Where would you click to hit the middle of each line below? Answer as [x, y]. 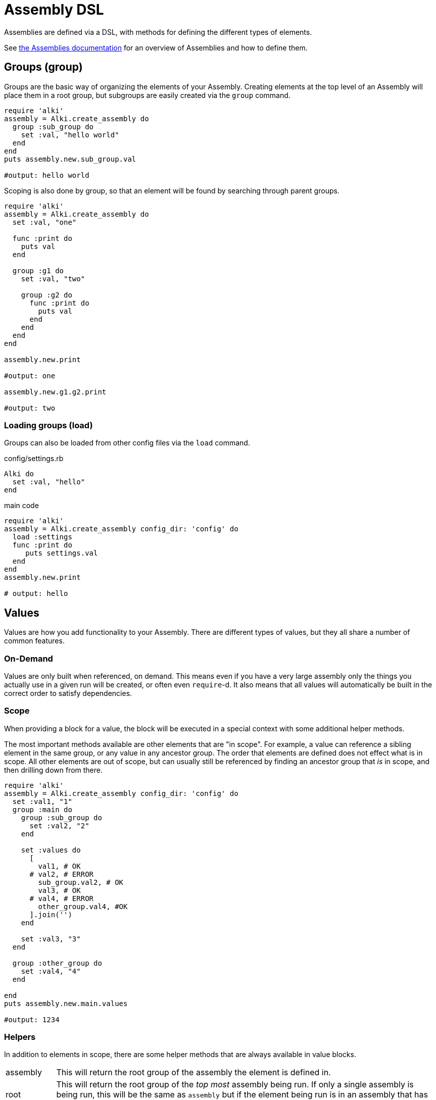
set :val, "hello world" [70, 135]
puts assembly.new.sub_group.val [70, 159]
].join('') [51, 914]
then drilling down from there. [54, 770]
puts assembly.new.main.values [66, 1003]
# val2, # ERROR [62, 874]
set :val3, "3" [51, 939]
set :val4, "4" [51, 971]
